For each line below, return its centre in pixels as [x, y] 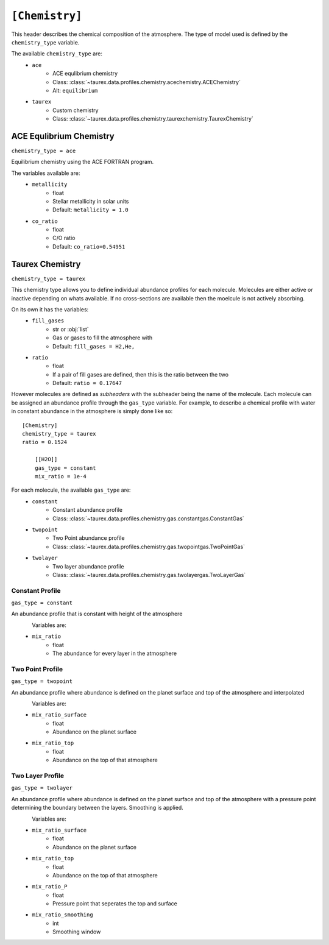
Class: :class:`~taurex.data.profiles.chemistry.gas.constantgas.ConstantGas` [149, 519]
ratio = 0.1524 [45, 442]
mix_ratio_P [50, 887]
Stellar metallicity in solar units [91, 201]
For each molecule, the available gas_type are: [71, 490]
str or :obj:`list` [71, 329]
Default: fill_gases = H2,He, [94, 346]
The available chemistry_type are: [57, 54]
